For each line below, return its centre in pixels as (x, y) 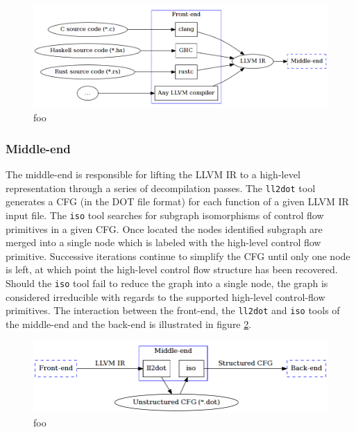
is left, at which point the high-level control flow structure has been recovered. (172, 269)
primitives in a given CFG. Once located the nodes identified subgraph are (164, 228)
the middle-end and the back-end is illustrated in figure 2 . (129, 323)
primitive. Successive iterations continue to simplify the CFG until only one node (178, 256)
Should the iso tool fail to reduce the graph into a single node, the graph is (167, 283)
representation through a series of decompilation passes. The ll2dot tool (161, 188)
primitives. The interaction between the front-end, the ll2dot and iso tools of (173, 310)
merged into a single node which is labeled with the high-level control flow (163, 242)
